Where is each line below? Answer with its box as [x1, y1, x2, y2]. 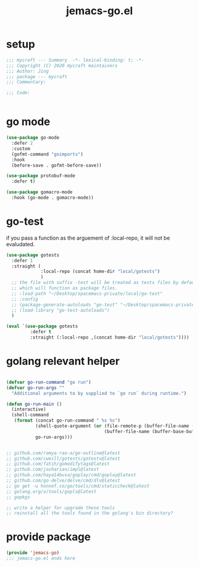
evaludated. [6, 240, 35, 247]
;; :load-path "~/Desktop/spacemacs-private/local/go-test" [11, 291, 163, 297]
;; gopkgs [6, 494, 31, 500]
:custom [11, 145, 31, 152]
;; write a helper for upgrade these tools [6, 505, 115, 511]
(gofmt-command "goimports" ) [11, 151, 84, 157]
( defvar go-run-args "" [6, 384, 65, 391]
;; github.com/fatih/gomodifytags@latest [6, 461, 110, 467]
